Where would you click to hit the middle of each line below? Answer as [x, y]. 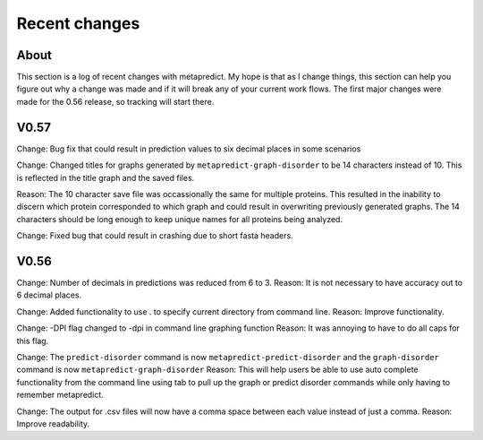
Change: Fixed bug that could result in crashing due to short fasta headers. [155, 236]
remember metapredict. [60, 395]
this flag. [33, 341]
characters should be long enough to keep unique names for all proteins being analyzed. [180, 219]
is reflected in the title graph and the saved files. [106, 177]
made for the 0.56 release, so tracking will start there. [115, 101]
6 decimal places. [49, 295]
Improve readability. [53, 423]
